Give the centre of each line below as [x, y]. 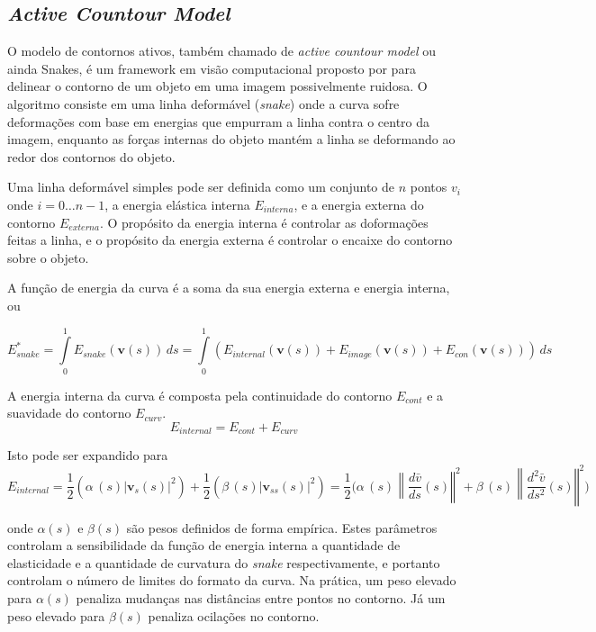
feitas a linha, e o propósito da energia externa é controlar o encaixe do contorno [230, 240]
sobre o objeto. [48, 257]
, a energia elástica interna [177, 204]
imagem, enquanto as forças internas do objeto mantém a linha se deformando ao [231, 139]
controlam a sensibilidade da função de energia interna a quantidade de [204, 545]
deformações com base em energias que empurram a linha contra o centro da [219, 121]
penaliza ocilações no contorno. [234, 615]
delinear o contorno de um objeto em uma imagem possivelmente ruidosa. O [217, 86]
